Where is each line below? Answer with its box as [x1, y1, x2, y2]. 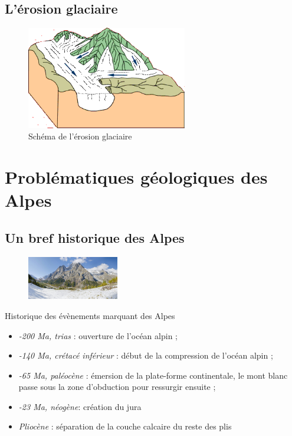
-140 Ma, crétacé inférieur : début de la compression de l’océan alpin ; [18, 349, 273, 362]
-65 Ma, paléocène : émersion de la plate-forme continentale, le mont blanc [18, 369, 288, 381]
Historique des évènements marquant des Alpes [5, 309, 175, 321]
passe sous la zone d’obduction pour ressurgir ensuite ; [18, 380, 216, 393]
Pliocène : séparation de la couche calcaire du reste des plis [18, 420, 232, 432]
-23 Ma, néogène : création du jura [18, 400, 142, 412]
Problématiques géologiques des [5, 165, 268, 189]
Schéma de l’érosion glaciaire [28, 130, 132, 142]
